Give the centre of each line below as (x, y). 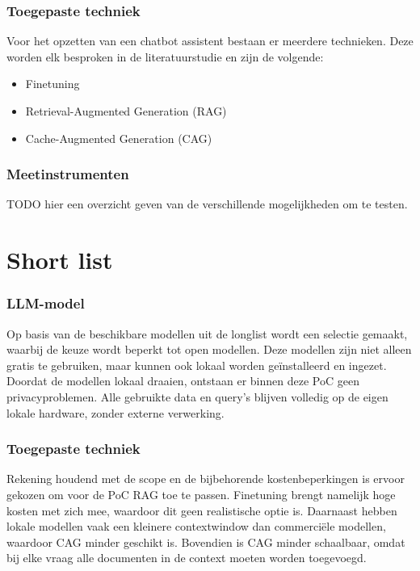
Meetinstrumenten (68, 174)
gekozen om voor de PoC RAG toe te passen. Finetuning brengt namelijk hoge (201, 494)
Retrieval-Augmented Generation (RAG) (126, 111)
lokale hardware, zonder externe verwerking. (115, 412)
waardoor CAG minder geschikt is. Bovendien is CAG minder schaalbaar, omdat (206, 542)
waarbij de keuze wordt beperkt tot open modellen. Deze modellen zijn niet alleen (209, 349)
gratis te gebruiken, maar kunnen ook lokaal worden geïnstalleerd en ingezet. (197, 365)
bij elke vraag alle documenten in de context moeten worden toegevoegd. (187, 558)
